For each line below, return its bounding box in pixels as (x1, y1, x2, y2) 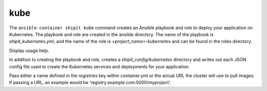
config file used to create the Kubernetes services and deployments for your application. (9, 63, 190, 69)
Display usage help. (9, 47, 49, 53)
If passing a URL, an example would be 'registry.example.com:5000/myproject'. (9, 80, 172, 86)
